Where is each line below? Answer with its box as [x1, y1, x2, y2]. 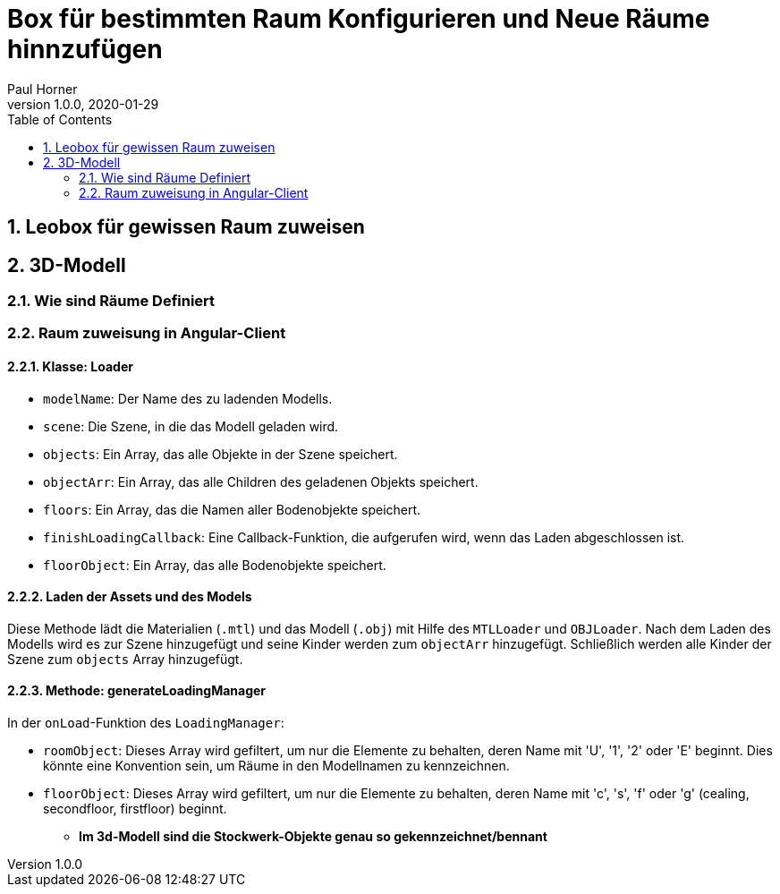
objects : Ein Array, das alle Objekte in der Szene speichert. [43, 446, 398, 462]
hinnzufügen [7, 34, 163, 64]
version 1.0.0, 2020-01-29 [7, 96, 159, 112]
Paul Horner [7, 81, 78, 97]
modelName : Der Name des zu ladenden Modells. [43, 390, 333, 406]
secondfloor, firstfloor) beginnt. [43, 801, 227, 817]
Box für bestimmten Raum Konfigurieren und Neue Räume [7, 4, 710, 34]
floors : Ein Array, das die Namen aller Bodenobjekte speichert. [43, 501, 421, 517]
